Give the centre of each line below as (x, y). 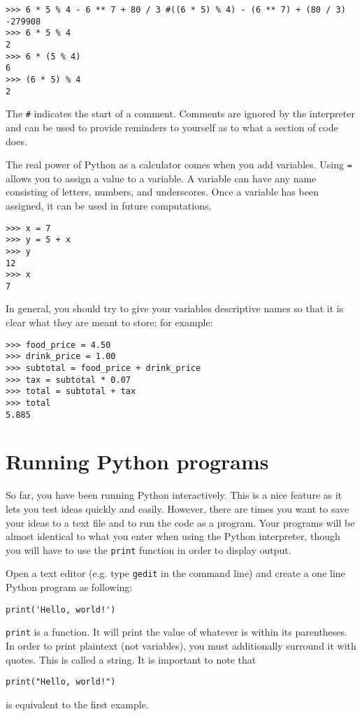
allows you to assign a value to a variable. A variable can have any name (161, 178)
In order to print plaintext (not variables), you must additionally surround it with (181, 645)
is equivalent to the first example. (77, 704)
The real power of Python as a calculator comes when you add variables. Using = (179, 165)
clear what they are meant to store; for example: (109, 322)
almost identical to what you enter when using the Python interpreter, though (173, 536)
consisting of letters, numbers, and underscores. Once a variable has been (162, 192)
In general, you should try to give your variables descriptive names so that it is (175, 308)
